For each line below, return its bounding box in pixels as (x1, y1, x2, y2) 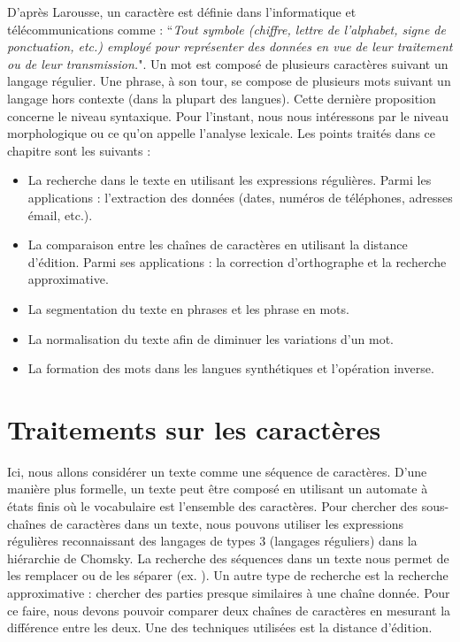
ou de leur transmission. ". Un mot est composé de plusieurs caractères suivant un (7, 54, 448, 73)
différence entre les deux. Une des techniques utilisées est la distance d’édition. (7, 618, 433, 637)
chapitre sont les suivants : (7, 141, 151, 159)
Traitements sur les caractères (7, 410, 381, 447)
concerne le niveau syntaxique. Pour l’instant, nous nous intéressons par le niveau (7, 106, 449, 125)
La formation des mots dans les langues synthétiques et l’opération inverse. (27, 359, 434, 378)
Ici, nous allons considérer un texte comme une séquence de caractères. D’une (7, 462, 427, 480)
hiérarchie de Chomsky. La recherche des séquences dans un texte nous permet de (7, 548, 449, 567)
